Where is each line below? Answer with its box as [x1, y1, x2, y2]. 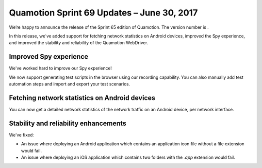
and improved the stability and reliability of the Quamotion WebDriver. [9, 40, 148, 46]
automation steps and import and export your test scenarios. [9, 81, 131, 87]
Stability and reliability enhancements [9, 119, 127, 127]
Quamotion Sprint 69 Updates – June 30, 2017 [9, 7, 198, 18]
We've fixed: [9, 132, 34, 138]
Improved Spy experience [9, 52, 88, 61]
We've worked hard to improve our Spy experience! [9, 66, 112, 71]
